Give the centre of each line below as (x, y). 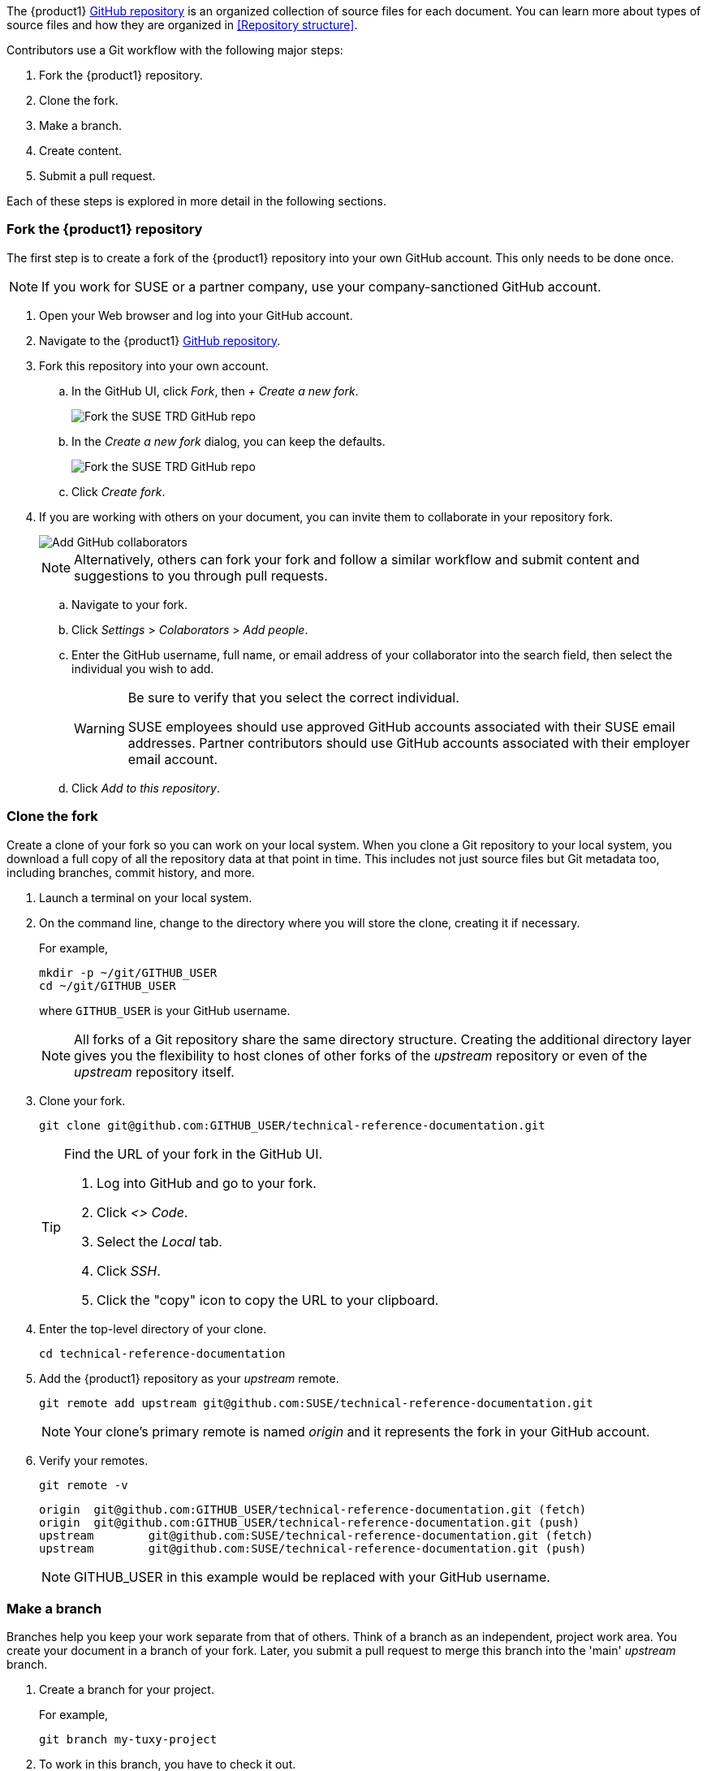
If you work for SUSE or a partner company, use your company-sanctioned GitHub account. (321, 286)
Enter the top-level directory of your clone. (153, 1328)
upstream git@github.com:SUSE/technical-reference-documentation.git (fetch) (316, 1535)
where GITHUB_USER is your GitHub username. (165, 1010)
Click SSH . (129, 1270)
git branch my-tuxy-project (128, 1740)
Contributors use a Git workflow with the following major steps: (175, 50)
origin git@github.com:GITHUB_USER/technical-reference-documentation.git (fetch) (313, 1509)
